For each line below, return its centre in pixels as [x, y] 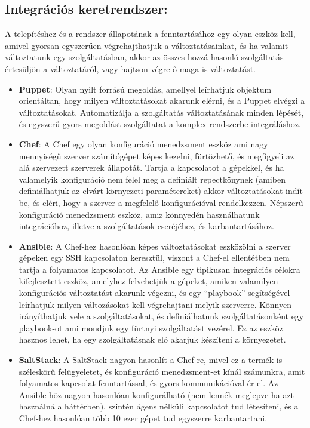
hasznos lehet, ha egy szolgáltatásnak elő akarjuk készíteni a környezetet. [152, 339]
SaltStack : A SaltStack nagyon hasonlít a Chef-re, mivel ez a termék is [151, 360]
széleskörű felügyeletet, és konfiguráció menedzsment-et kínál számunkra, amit [162, 371]
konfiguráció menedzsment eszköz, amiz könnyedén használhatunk [139, 214]
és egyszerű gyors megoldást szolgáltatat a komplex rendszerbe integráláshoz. [160, 124]
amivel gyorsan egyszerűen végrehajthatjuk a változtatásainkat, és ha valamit [147, 45]
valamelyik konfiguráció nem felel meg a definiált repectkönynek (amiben [152, 179]
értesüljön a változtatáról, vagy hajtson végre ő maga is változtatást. [131, 68]
